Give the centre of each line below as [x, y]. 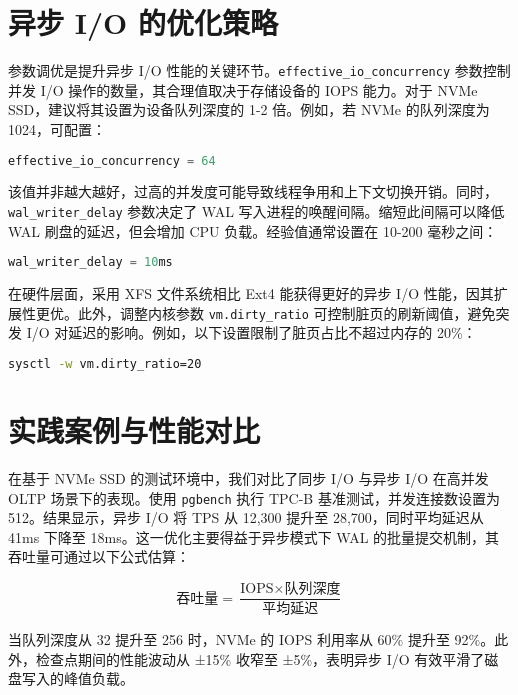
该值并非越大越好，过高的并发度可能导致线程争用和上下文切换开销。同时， [253, 191]
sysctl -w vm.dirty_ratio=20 [105, 364]
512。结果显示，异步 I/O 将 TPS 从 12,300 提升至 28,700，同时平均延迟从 [246, 517]
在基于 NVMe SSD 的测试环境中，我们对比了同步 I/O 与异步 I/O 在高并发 [248, 478]
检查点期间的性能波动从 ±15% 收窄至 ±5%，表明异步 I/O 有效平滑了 [260, 658]
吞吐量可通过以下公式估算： [99, 556]
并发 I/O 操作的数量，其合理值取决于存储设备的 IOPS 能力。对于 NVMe [243, 89]
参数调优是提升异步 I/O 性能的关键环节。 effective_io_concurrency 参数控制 [259, 70]
